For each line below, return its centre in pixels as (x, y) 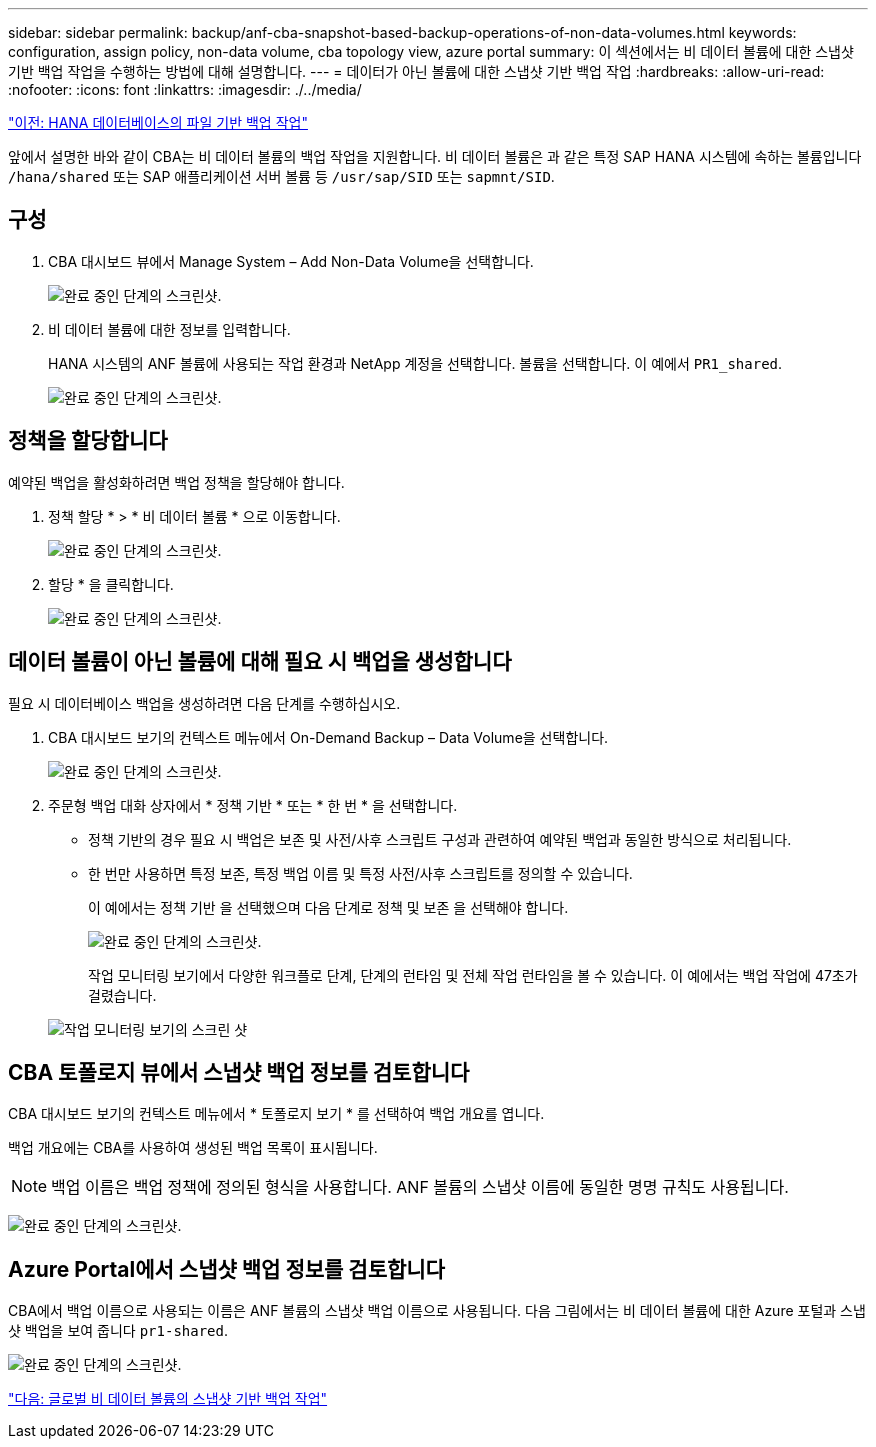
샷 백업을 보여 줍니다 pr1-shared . (118, 1331)
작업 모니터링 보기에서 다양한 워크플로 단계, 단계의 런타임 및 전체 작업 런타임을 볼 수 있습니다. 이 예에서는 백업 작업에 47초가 (473, 975)
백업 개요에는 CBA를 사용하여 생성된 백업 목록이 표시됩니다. (193, 1148)
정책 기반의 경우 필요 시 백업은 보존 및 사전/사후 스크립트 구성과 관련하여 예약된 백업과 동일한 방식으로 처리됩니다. (440, 839)
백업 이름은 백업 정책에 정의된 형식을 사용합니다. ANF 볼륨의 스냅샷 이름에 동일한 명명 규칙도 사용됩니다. (420, 1187)
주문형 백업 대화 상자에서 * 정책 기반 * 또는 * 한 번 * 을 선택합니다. (253, 805)
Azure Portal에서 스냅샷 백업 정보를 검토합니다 (226, 1269)
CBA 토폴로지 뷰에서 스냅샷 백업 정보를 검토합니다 (239, 1072)
